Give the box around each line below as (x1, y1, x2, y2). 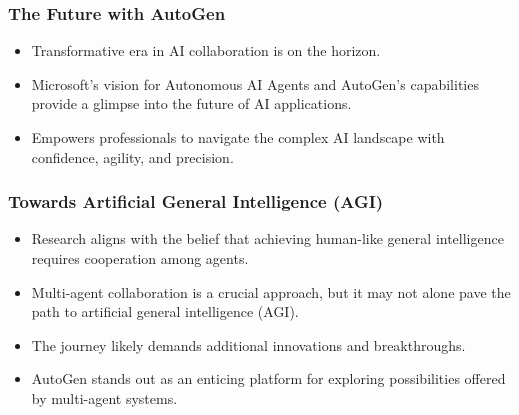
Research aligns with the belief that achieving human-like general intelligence (31, 228, 504, 249)
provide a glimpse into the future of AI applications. (31, 93, 352, 114)
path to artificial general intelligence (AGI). (31, 301, 299, 322)
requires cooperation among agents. (31, 248, 249, 268)
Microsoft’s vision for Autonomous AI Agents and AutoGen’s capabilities (31, 73, 479, 94)
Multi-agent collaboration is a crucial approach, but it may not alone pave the (31, 281, 511, 302)
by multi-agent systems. (31, 387, 178, 408)
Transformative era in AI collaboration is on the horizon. (31, 40, 381, 61)
